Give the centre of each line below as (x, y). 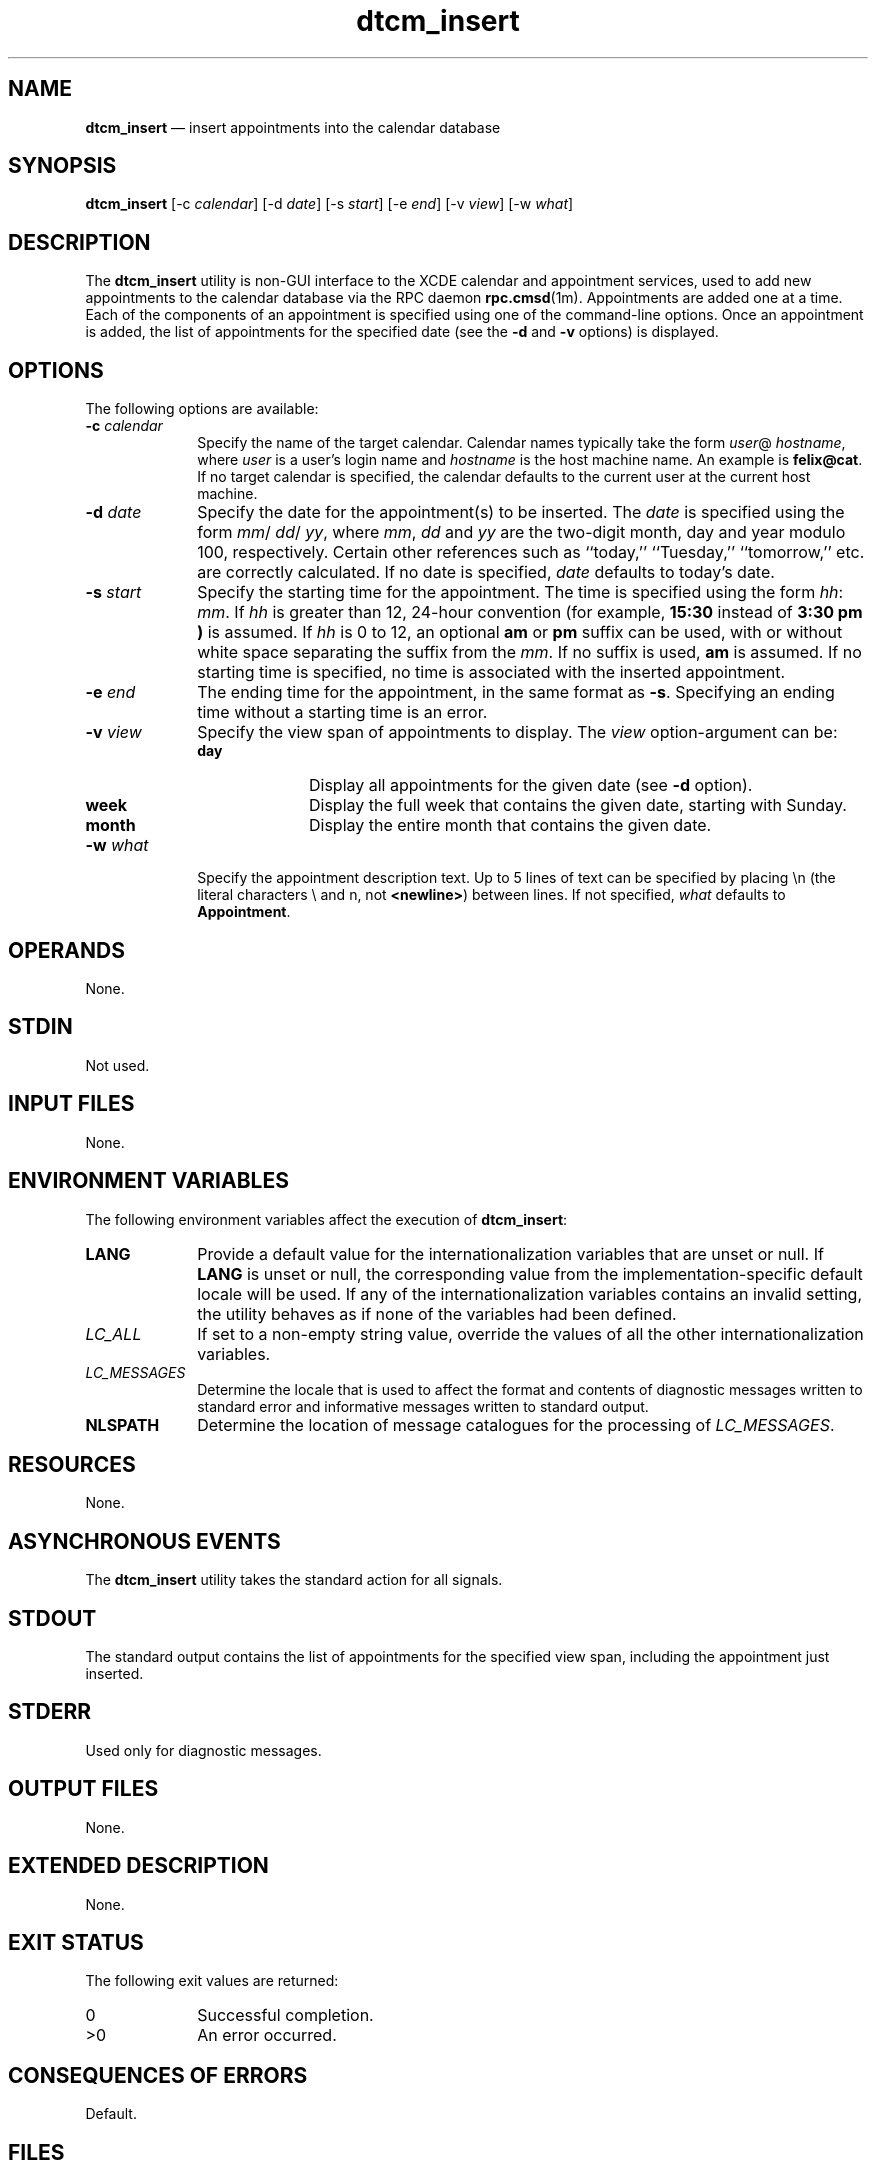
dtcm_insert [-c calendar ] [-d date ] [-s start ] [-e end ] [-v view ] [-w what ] (329, 204)
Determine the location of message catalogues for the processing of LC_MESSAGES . (516, 1424)
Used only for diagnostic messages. (203, 1750)
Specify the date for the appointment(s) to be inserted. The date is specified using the (521, 512)
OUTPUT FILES (83, 1789)
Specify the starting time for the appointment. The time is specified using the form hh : (520, 592)
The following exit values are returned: (212, 1981)
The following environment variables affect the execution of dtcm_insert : (326, 1219)
